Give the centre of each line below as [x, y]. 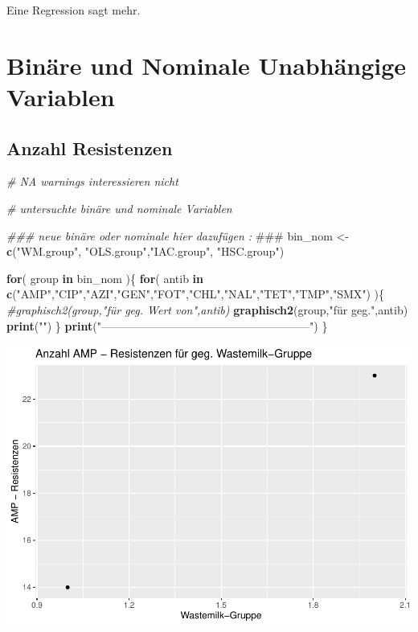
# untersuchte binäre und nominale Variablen [119, 208]
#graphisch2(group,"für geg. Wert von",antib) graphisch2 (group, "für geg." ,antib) [207, 309]
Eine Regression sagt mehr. [74, 10]
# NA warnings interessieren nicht [92, 181]
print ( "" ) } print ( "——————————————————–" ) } [167, 325]
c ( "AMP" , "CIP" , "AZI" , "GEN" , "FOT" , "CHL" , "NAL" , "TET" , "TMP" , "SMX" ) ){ [196, 294]
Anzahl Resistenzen [90, 148]
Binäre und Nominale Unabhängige [207, 65]
